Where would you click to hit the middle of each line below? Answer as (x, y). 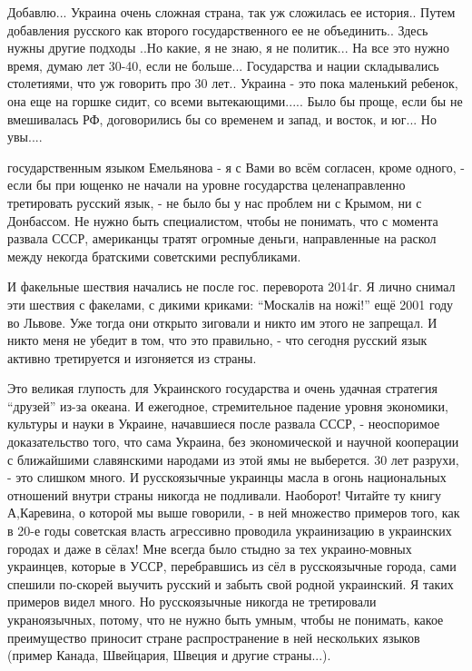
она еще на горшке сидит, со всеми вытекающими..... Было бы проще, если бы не (235, 100)
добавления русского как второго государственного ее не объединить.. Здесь (218, 30)
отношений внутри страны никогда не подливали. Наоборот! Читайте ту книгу (224, 494)
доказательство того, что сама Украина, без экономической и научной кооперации (233, 442)
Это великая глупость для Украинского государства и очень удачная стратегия (223, 388)
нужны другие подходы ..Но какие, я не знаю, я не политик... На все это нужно (229, 48)
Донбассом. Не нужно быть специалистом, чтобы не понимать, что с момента (223, 220)
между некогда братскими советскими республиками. (154, 256)
